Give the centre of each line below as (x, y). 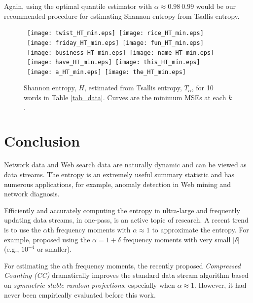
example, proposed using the (47, 239)
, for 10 (202, 88)
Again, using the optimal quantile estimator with (78, 6)
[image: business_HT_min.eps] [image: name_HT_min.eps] (121, 53)
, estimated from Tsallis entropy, (133, 88)
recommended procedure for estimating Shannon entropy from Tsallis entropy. (122, 16)
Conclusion (42, 141)
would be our (216, 6)
